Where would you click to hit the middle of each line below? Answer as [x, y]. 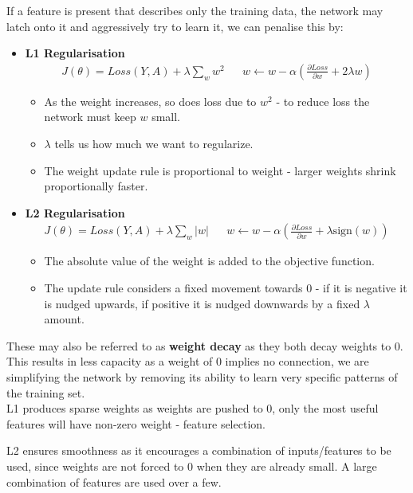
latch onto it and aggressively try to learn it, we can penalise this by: [175, 26]
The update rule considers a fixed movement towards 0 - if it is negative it [226, 288]
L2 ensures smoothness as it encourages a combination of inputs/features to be [199, 450]
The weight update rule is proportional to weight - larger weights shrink [220, 170]
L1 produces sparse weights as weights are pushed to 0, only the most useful [193, 408]
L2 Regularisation [75, 212]
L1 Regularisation [75, 53]
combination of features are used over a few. [114, 481]
